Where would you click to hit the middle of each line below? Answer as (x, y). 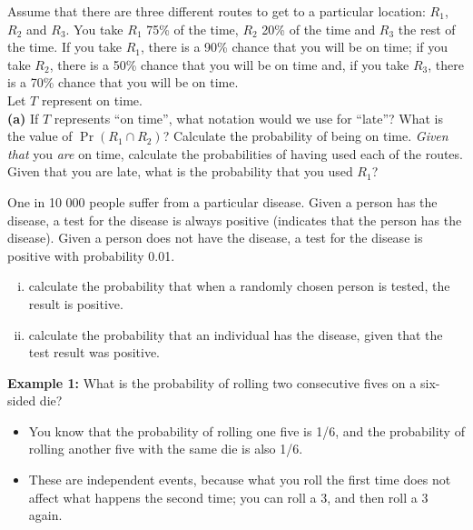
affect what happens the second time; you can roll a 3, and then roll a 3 (228, 497)
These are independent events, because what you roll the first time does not (240, 480)
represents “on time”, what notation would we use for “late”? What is (249, 118)
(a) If (23, 118)
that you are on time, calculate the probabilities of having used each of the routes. (235, 153)
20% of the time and (319, 29)
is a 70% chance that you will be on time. (123, 82)
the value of (40, 136)
